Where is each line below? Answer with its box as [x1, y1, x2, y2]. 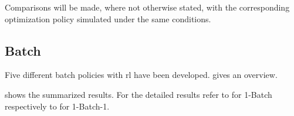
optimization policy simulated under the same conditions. [5, 12, 211, 25]
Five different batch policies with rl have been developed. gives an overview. [5, 69, 278, 81]
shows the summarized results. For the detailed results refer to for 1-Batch [5, 88, 272, 100]
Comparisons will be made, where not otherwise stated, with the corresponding [5, 1, 290, 13]
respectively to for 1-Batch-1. [5, 100, 110, 112]
